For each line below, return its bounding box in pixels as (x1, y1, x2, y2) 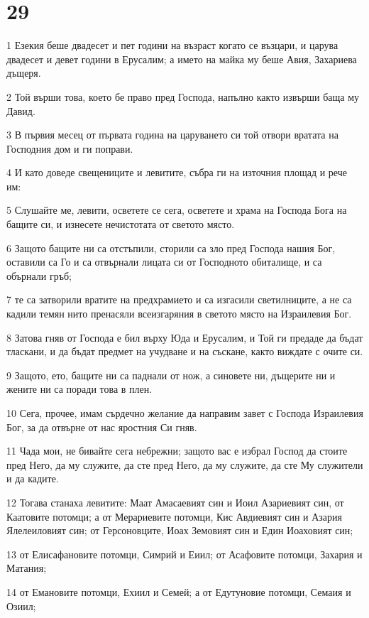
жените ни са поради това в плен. (6, 381, 153, 396)
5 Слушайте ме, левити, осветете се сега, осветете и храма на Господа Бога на (6, 202, 347, 217)
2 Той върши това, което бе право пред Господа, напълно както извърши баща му (6, 89, 360, 104)
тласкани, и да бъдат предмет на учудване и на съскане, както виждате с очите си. (6, 344, 363, 359)
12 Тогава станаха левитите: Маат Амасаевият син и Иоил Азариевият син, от (6, 494, 344, 509)
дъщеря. (6, 65, 41, 80)
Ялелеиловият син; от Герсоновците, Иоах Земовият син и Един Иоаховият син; (6, 523, 353, 538)
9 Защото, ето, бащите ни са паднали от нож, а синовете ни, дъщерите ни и (6, 367, 336, 382)
